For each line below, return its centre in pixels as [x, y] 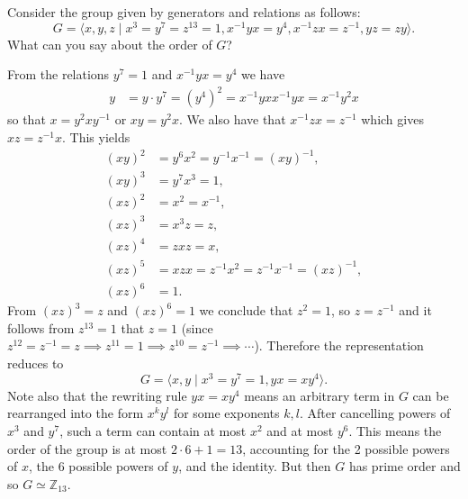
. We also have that [232, 119]
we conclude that [246, 310]
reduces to [36, 363]
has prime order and [405, 466]
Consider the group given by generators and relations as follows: [184, 12]
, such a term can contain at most [153, 430]
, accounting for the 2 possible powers [346, 448]
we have [263, 74]
